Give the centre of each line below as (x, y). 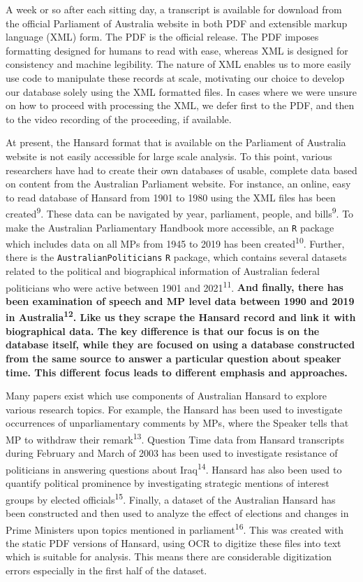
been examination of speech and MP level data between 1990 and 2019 (180, 300)
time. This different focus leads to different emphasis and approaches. (177, 372)
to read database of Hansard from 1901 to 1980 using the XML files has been (171, 197)
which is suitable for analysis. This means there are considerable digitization (169, 556)
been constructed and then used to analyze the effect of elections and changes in (177, 512)
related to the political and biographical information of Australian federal (163, 271)
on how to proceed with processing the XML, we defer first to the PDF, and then (180, 105)
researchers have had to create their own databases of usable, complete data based (181, 170)
